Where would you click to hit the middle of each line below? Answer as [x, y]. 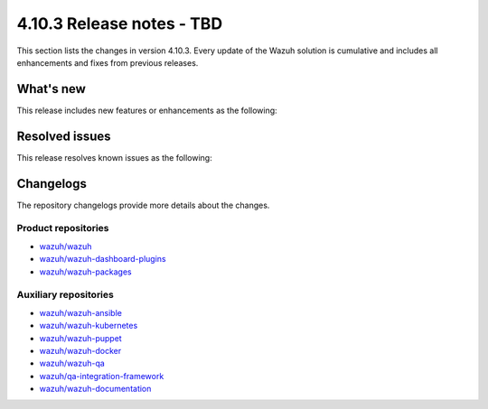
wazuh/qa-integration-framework [102, 376]
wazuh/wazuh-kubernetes [89, 326]
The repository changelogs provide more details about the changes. [143, 205]
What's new [51, 89]
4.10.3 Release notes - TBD [120, 23]
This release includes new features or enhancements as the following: [147, 110]
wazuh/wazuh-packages [85, 272]
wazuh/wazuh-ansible [80, 312]
